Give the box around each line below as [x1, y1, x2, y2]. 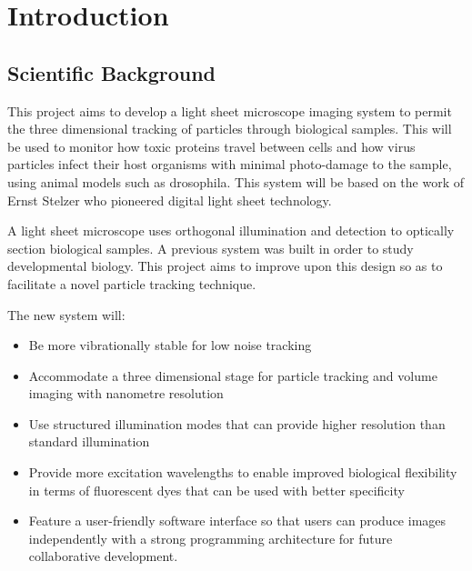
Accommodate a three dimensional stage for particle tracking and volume [28, 366, 437, 385]
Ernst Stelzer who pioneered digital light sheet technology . [7, 190, 332, 209]
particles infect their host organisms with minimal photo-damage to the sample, [7, 155, 452, 174]
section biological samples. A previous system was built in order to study [7, 238, 414, 257]
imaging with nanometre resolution [28, 384, 224, 403]
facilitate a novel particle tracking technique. [7, 274, 256, 293]
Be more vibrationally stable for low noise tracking [28, 336, 312, 355]
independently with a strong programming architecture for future [28, 528, 393, 547]
